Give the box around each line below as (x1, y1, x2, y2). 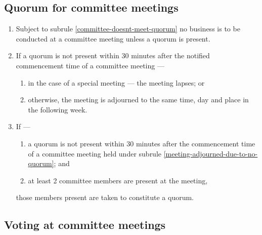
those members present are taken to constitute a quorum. (16, 192, 194, 203)
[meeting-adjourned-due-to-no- (163, 148, 258, 159)
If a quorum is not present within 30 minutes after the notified (16, 50, 210, 61)
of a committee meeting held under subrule (28, 148, 162, 159)
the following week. (28, 104, 88, 114)
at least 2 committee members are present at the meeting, (28, 175, 208, 185)
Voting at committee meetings (4, 217, 166, 232)
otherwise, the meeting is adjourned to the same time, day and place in (28, 94, 249, 105)
